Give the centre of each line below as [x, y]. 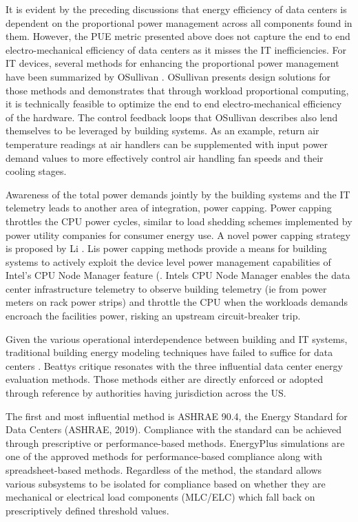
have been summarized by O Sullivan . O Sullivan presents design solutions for [168, 76]
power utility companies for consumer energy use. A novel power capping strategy [178, 234]
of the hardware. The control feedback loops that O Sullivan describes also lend [172, 117]
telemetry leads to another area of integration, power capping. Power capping [169, 208]
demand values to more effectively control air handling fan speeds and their [165, 157]
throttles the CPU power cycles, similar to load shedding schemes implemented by [179, 221]
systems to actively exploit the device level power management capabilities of [168, 261]
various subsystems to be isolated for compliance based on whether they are [166, 483]
